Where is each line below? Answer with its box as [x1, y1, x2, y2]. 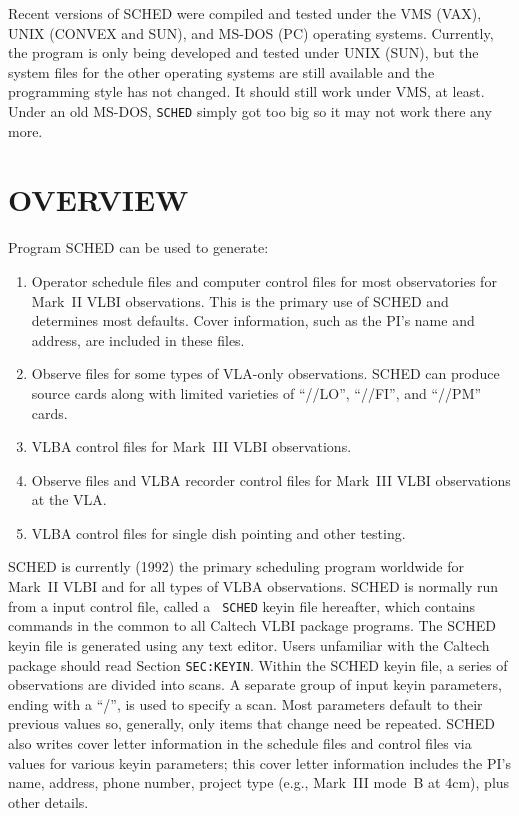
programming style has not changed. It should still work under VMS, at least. [8, 81, 485, 102]
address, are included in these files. [31, 329, 245, 350]
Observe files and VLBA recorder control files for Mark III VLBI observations [31, 469, 511, 490]
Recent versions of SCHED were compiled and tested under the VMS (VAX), [8, 3, 482, 23]
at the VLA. [31, 489, 107, 510]
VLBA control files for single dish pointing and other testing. [31, 522, 406, 543]
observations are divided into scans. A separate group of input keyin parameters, [8, 674, 502, 695]
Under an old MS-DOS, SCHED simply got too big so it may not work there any [8, 100, 492, 121]
